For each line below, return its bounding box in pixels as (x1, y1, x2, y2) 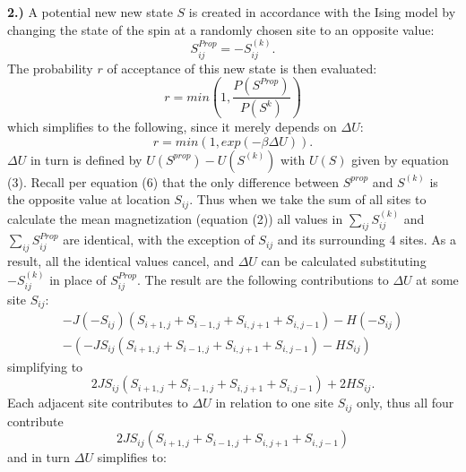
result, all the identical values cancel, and (7, 252, 234, 270)
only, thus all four (357, 393, 454, 412)
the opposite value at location (7, 190, 170, 209)
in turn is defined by (30, 150, 142, 168)
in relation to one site (215, 393, 333, 412)
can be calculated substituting (261, 252, 427, 270)
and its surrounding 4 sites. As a (277, 230, 457, 249)
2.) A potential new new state (7, 3, 173, 21)
